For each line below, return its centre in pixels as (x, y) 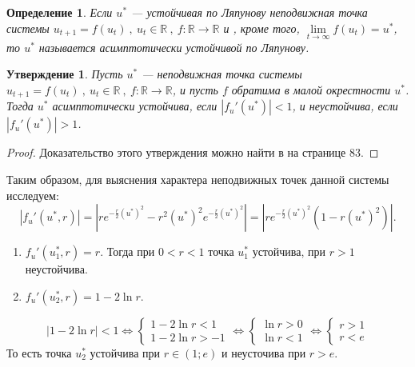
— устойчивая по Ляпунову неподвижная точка (249, 12)
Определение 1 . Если (60, 12)
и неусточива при (264, 352)
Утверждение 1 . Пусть (65, 74)
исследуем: (33, 195)
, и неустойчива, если (345, 106)
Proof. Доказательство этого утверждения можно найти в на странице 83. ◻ (193, 152)
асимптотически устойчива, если (135, 106)
